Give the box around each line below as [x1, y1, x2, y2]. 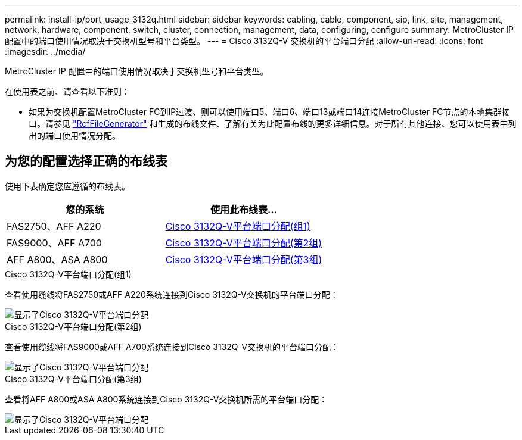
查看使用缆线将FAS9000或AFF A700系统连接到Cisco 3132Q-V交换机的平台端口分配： [5, 341, 339, 352]
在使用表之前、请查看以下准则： [5, 86, 130, 96]
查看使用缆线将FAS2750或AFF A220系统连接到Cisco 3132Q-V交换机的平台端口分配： [5, 289, 338, 299]
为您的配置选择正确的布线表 [5, 154, 167, 169]
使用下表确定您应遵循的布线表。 [5, 180, 130, 191]
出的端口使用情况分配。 [29, 130, 120, 141]
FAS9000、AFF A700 [7, 236, 102, 249]
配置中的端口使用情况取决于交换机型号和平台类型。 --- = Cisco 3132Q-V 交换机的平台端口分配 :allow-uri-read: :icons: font [5, 36, 483, 46]
